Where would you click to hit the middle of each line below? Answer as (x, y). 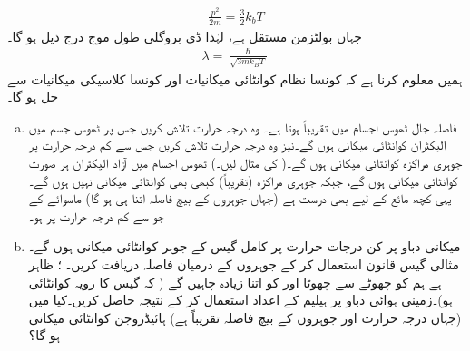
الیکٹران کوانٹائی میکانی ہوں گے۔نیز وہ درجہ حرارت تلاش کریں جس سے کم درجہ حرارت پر (237, 145)
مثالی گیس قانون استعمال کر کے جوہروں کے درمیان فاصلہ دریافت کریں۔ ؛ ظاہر (244, 263)
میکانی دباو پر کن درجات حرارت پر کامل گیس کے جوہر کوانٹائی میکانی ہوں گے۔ (245, 246)
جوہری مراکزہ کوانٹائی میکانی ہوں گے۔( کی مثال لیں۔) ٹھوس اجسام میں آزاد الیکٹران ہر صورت (245, 162)
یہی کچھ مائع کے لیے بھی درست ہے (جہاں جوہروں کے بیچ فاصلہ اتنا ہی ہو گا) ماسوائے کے (240, 198)
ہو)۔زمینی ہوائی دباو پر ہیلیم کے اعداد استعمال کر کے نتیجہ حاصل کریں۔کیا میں (240, 300)
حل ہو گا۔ (33, 97)
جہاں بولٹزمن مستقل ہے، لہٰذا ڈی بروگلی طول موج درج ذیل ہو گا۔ (185, 36)
